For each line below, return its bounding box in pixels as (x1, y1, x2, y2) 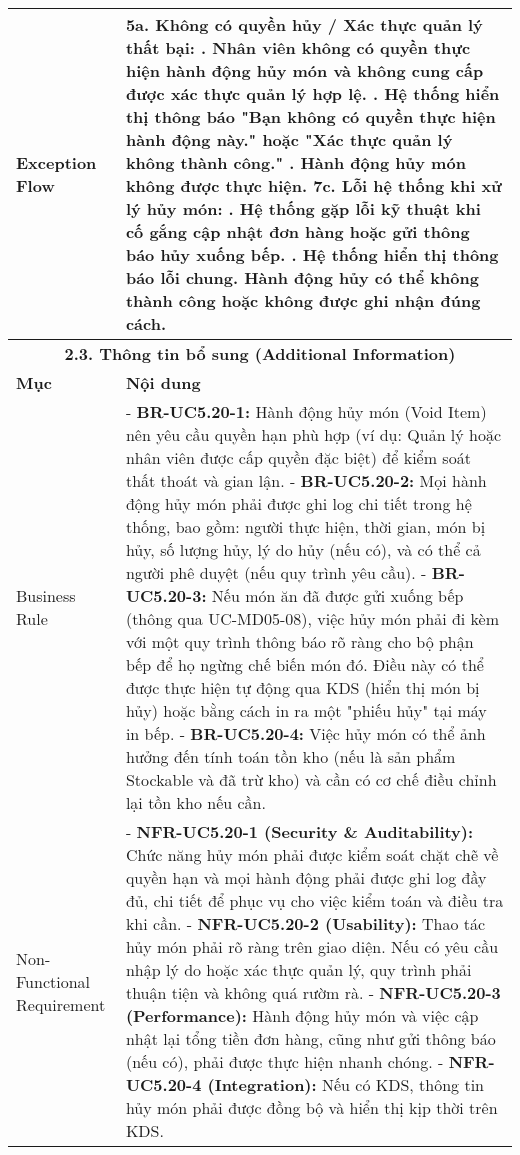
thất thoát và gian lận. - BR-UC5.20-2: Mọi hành (125, 469, 487, 492)
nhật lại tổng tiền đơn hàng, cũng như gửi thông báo (125, 1027, 496, 1050)
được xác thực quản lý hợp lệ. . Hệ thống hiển (125, 82, 500, 105)
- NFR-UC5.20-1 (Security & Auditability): (125, 820, 474, 843)
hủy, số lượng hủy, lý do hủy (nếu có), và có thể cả (125, 538, 481, 561)
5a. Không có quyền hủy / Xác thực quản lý (125, 13, 483, 36)
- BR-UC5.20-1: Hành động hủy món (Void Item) (125, 400, 487, 423)
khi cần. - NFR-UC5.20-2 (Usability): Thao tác (125, 912, 486, 935)
